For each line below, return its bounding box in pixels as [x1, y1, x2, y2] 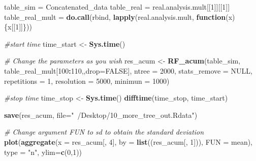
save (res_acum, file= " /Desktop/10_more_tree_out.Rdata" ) [4, 109, 198, 120]
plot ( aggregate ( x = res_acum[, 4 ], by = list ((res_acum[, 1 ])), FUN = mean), [4, 136, 253, 147]
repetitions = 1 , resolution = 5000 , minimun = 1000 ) [4, 75, 170, 86]
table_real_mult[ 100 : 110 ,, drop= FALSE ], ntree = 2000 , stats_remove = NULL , [4, 65, 252, 76]
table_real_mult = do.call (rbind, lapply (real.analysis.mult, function [4, 11, 226, 22]
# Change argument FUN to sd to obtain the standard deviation [4, 126, 204, 137]
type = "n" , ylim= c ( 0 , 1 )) [4, 146, 82, 157]
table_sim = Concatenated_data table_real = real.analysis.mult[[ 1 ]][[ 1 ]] [4, 2, 230, 12]
